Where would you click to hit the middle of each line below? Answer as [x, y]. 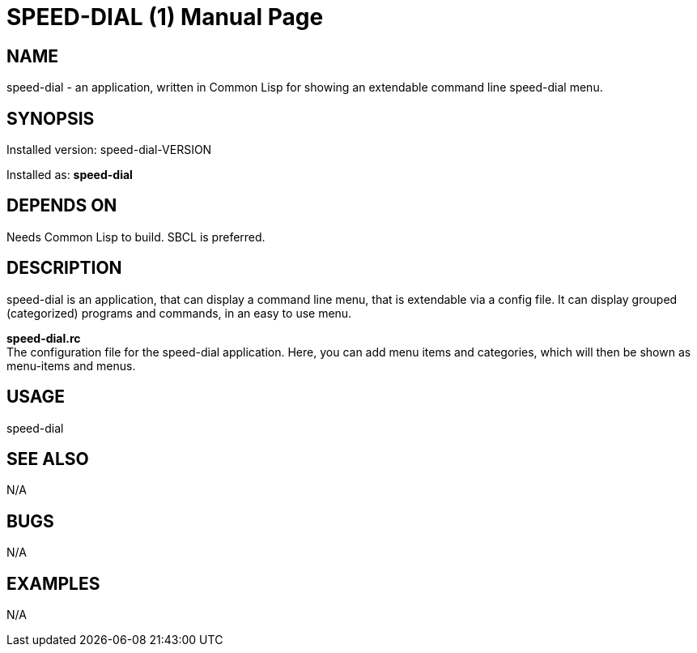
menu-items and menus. [71, 365]
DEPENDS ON [62, 206]
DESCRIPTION [64, 268]
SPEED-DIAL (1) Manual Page [165, 17]
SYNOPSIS [51, 118]
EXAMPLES [53, 583]
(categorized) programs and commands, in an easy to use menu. [179, 313]
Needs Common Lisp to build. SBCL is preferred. [136, 237]
